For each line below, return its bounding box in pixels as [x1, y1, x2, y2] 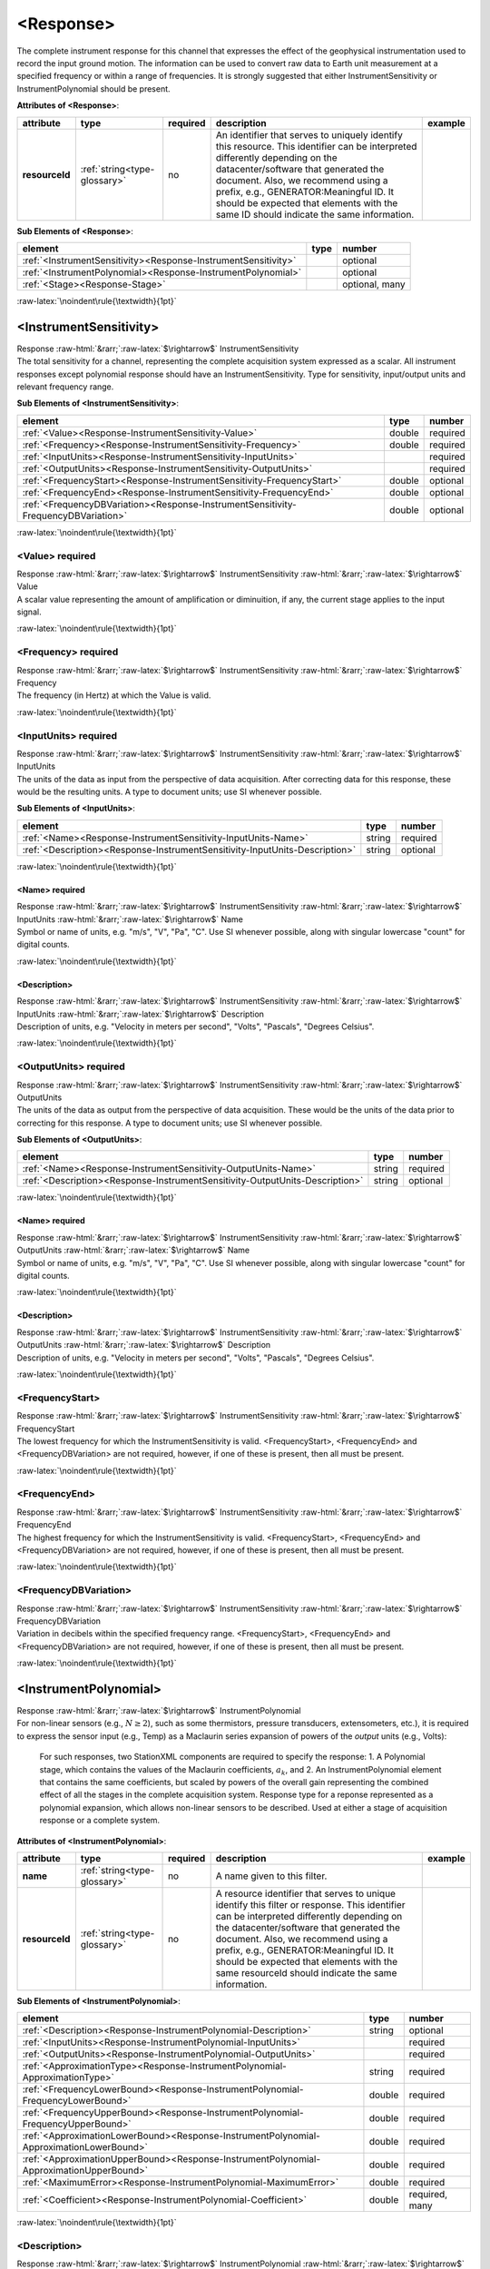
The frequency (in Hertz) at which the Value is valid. [16, 690, 211, 701]
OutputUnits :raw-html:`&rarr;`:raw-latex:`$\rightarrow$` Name [16, 1244, 250, 1256]
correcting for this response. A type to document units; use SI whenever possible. [16, 1117, 323, 1128]
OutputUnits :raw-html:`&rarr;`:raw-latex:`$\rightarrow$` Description [16, 1340, 271, 1351]
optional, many [341, 278, 406, 290]
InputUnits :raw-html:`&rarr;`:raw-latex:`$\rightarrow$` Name [16, 913, 244, 925]
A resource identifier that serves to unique [215, 1887, 397, 1900]
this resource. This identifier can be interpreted [215, 140, 417, 152]
